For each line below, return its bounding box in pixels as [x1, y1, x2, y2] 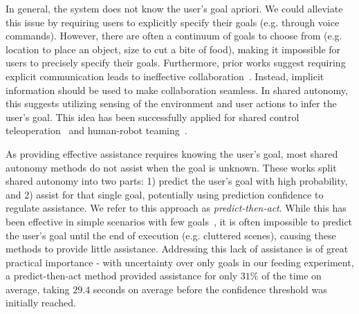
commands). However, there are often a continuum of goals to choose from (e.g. [6, 28, 342, 43]
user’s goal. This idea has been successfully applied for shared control [6, 109, 300, 124]
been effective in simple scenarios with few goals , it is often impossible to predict [6, 214, 353, 228]
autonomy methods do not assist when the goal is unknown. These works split [6, 160, 337, 174]
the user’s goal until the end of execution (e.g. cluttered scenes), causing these [6, 228, 336, 242]
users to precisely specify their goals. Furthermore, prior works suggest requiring [6, 55, 346, 70]
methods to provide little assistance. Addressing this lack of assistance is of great [6, 241, 349, 256]
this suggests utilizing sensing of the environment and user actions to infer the [6, 96, 337, 111]
